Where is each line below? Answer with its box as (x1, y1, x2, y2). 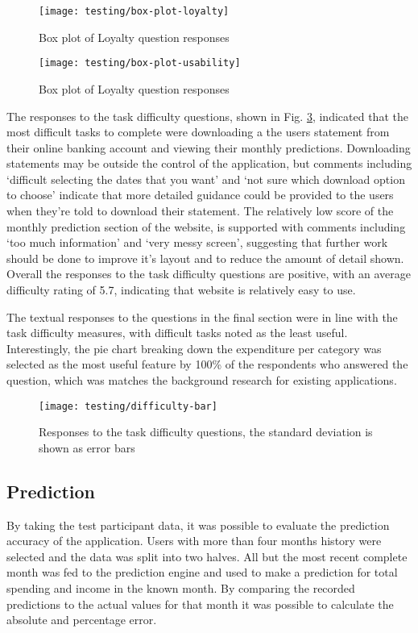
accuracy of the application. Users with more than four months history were (6, 532, 382, 549)
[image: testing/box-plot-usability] (39, 57, 241, 69)
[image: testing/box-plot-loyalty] (39, 6, 230, 17)
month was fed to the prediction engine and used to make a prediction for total (6, 564, 398, 581)
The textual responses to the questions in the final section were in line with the (6, 308, 398, 325)
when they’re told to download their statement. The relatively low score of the (6, 202, 394, 219)
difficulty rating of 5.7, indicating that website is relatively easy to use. (6, 281, 356, 298)
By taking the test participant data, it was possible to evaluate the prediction (6, 516, 390, 533)
